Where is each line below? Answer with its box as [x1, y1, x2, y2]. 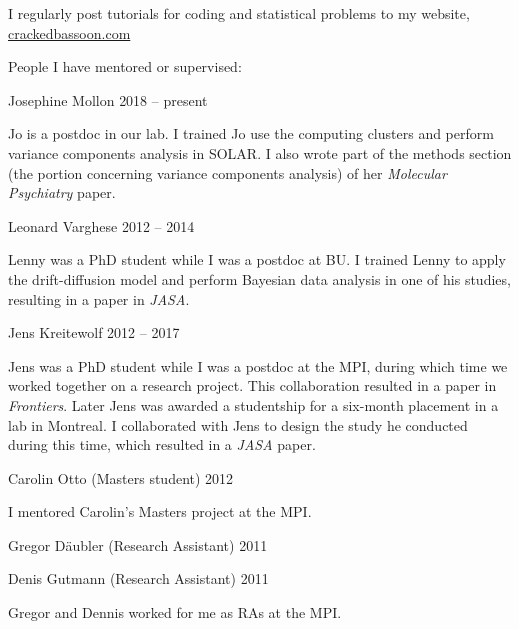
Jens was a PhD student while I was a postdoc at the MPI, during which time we [8, 355, 508, 376]
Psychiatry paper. [8, 182, 116, 203]
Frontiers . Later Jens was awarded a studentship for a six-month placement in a [8, 394, 499, 415]
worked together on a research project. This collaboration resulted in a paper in [8, 375, 497, 396]
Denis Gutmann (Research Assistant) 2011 [8, 568, 269, 589]
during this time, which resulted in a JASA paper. [8, 434, 316, 455]
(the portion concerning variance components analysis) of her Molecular [8, 162, 447, 183]
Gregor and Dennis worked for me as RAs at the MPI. [8, 602, 342, 623]
